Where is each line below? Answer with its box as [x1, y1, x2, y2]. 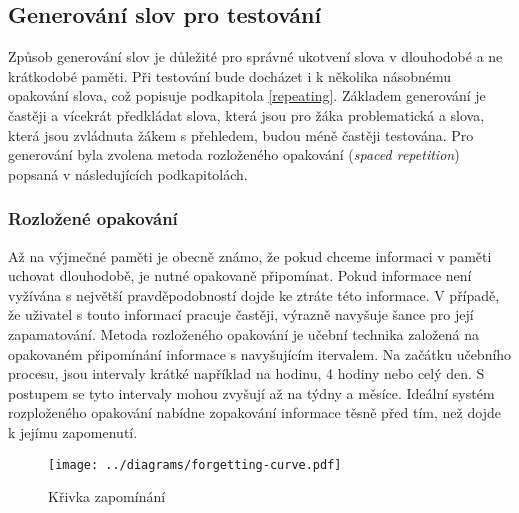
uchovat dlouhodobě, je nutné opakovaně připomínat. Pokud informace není [8, 265, 472, 286]
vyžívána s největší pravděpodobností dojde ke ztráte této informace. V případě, [8, 284, 500, 305]
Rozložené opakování [8, 206, 178, 231]
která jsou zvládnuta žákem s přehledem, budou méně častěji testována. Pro [8, 124, 474, 145]
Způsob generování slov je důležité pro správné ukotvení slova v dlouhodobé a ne [8, 46, 503, 67]
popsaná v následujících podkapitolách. [8, 163, 248, 184]
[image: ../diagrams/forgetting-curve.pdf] [48, 457, 342, 472]
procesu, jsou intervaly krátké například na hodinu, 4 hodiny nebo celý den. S [8, 363, 485, 384]
